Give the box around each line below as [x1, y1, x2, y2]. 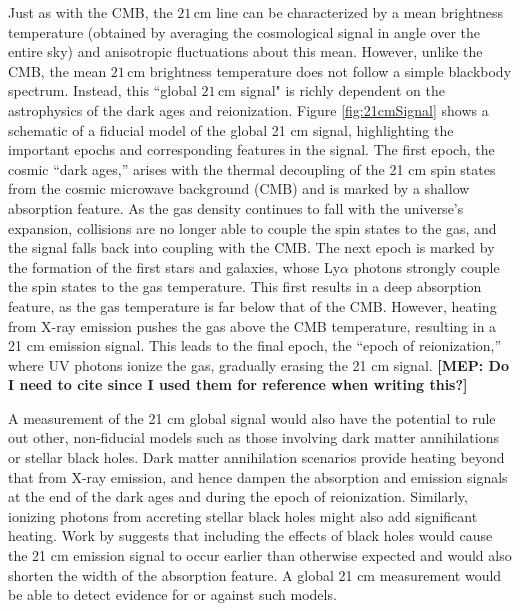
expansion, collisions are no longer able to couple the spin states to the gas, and [8, 217, 497, 238]
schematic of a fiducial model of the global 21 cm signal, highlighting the [8, 119, 454, 140]
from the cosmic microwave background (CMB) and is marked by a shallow [8, 178, 470, 199]
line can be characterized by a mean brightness [216, 2, 504, 22]
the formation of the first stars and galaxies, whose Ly [8, 256, 341, 277]
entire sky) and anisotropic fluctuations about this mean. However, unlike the [8, 41, 483, 62]
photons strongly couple [353, 256, 500, 277]
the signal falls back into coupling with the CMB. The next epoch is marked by [8, 237, 495, 258]
